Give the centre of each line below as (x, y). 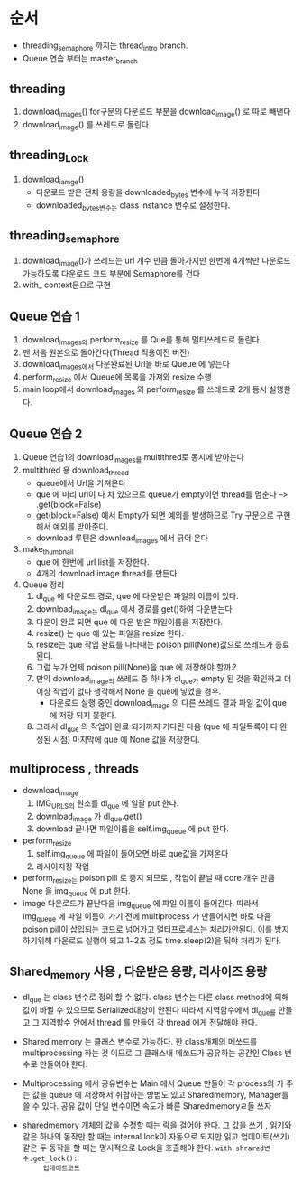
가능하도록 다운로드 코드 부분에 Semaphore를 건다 (111, 274)
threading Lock (49, 156)
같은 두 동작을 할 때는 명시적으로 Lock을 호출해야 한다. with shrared (143, 1148)
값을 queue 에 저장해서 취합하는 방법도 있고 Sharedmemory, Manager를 (160, 1095)
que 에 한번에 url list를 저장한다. (93, 562)
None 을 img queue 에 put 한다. (76, 891)
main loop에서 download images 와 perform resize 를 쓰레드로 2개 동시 (145, 391)
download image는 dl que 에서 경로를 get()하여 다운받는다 (134, 609)
